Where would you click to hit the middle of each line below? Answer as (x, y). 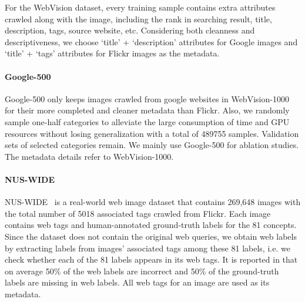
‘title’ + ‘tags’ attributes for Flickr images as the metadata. (112, 53)
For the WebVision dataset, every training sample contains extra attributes (140, 7)
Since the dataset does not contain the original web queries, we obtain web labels (151, 236)
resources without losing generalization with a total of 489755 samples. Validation (152, 133)
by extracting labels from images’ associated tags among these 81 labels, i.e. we (148, 248)
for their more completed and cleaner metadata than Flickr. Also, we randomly (147, 110)
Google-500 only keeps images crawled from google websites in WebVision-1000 (147, 98)
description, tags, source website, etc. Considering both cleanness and (130, 30)
